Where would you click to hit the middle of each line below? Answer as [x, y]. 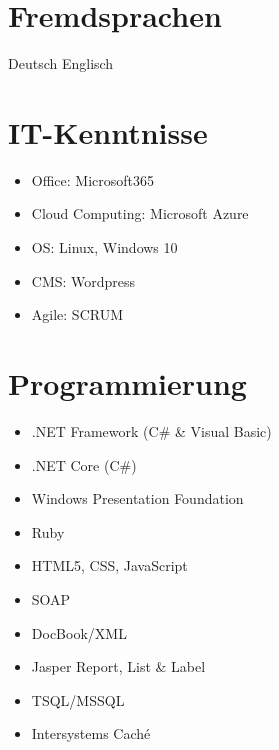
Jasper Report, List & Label [118, 666]
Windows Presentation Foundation [137, 498]
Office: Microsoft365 [93, 179]
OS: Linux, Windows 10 [104, 247]
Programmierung [127, 383]
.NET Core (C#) [84, 464]
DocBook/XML [79, 632]
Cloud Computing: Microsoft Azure [140, 213]
